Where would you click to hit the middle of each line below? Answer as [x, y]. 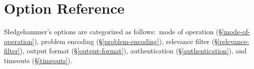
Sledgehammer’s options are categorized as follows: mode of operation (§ [113, 32]
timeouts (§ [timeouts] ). [38, 60]
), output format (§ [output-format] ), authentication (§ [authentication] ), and [133, 51]
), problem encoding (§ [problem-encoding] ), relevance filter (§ [126, 41]
